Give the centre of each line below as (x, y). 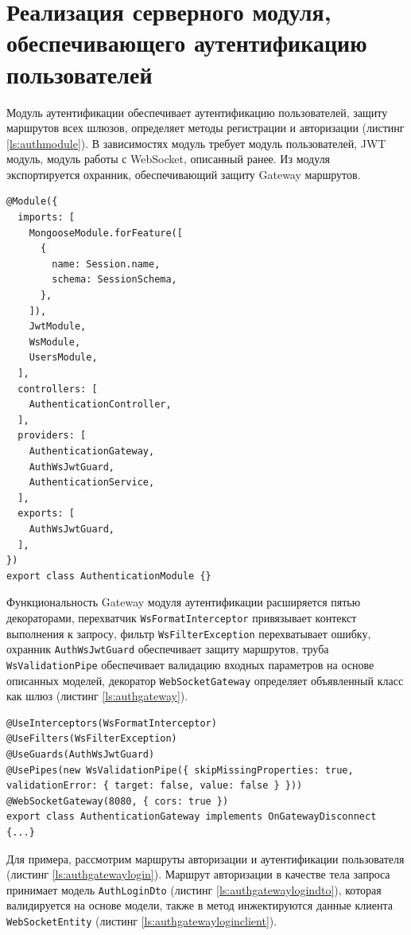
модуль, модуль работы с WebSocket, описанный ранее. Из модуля (169, 159)
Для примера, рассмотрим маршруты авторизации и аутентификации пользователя (205, 858)
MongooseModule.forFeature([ (106, 233)
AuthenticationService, (92, 483)
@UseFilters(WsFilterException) (92, 739)
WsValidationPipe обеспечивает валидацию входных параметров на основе (190, 664)
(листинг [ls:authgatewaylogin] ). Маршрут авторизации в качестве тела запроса (198, 874)
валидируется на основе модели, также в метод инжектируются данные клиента (200, 905)
